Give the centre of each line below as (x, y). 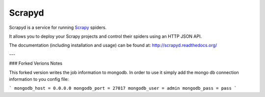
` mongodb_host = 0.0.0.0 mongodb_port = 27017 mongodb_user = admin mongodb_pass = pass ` (123, 88)
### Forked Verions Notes (36, 63)
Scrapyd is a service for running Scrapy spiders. (58, 27)
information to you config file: (39, 79)
